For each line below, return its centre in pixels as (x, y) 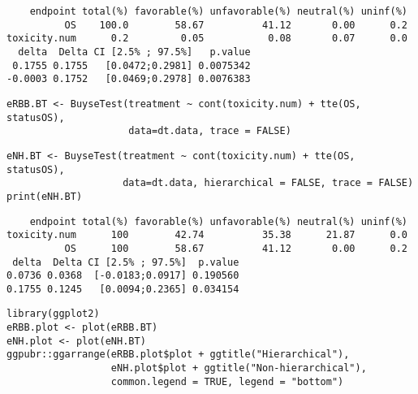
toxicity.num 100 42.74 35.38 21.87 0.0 (207, 235)
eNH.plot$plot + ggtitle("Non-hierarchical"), (239, 368)
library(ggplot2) (53, 314)
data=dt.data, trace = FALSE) (210, 131)
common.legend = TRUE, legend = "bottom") (227, 381)
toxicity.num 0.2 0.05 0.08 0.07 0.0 (207, 39)
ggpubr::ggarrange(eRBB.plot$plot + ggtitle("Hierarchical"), (178, 355)
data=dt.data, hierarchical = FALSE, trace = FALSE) (268, 183)
